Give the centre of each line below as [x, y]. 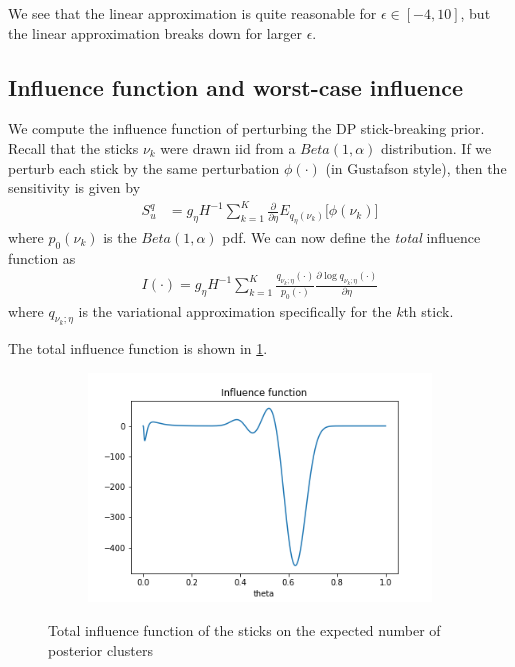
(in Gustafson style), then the [416, 167]
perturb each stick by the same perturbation [144, 167]
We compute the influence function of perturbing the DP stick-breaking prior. [246, 128]
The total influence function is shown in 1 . [138, 348]
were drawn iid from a [228, 147]
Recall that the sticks [73, 147]
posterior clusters [100, 649]
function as [42, 257]
